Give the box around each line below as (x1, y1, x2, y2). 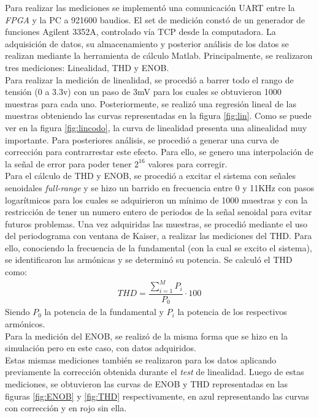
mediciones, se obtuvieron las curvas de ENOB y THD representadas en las (5, 378, 288, 390)
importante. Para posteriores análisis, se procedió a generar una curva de (5, 133, 279, 146)
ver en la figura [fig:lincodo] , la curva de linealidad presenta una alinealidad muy (5, 121, 307, 134)
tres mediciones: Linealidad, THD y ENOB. (5, 61, 169, 74)
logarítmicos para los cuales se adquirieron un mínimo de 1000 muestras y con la (5, 193, 308, 206)
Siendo (5, 305, 30, 318)
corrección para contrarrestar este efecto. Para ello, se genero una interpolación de (5, 145, 313, 158)
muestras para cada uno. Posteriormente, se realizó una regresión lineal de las (5, 97, 296, 110)
